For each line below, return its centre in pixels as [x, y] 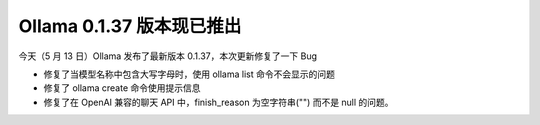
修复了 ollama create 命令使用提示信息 [122, 88]
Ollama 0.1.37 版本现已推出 [130, 26]
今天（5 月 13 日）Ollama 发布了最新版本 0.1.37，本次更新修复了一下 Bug [167, 56]
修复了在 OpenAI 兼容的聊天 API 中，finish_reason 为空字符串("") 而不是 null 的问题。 [218, 102]
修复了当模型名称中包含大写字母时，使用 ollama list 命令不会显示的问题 [189, 74]
